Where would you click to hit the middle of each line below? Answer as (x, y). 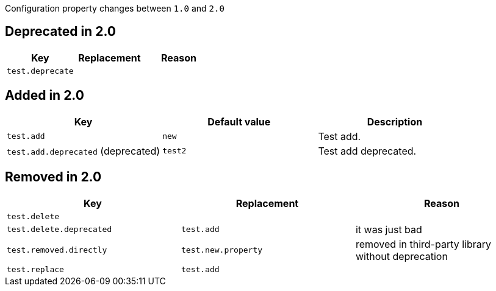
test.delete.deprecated (59, 230)
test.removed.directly (57, 250)
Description (395, 121)
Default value (239, 121)
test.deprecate (40, 71)
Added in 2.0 (45, 96)
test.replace (35, 269)
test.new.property (222, 250)
